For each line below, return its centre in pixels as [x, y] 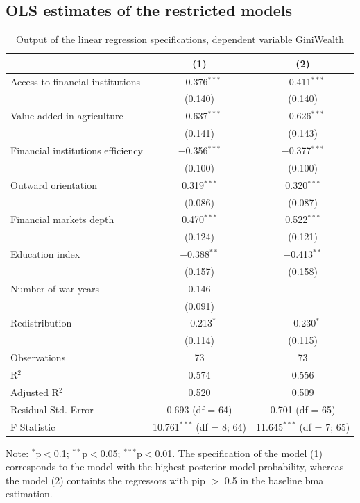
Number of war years [55, 288]
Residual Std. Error [52, 409]
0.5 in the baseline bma [274, 480]
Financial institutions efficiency [77, 150]
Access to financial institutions [75, 81]
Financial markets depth [62, 219]
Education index [45, 254]
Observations [38, 357]
